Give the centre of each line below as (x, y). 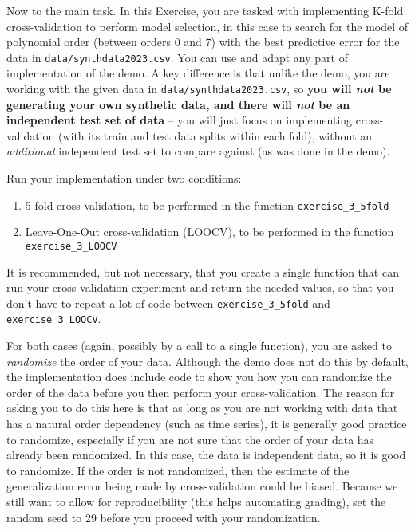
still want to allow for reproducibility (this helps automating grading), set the (196, 501)
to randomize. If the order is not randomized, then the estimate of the (178, 470)
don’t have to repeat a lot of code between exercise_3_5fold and (168, 303)
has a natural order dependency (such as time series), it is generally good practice (207, 424)
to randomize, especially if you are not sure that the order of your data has (190, 439)
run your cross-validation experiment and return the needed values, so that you (200, 287)
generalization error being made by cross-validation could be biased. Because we (202, 486)
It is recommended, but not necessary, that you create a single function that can (203, 271)
